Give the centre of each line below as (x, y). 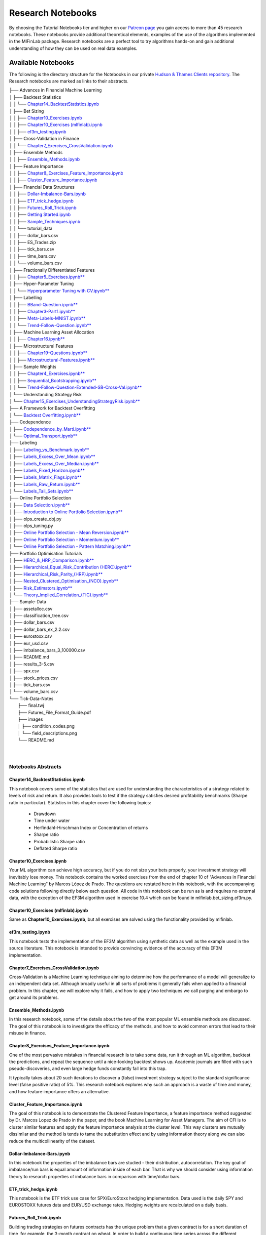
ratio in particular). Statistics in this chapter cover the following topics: (80, 802)
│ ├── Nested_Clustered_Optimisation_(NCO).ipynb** (64, 581)
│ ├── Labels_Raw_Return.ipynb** (45, 484)
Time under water (52, 821)
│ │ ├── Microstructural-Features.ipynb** (52, 360)
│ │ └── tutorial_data (31, 228)
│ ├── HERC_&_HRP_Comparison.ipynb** (52, 560)
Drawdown (45, 814)
